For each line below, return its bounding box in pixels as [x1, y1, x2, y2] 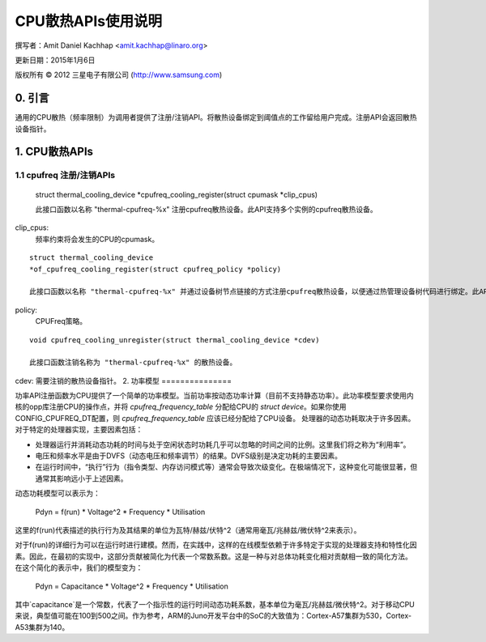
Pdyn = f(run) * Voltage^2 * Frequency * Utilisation [35, 507, 206, 517]
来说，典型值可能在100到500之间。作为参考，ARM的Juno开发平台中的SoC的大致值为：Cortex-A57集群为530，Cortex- [15, 611, 412, 621]
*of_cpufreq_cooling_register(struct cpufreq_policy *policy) [29, 264, 282, 274]
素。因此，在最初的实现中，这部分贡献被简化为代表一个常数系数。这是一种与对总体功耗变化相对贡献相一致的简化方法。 [15, 551, 412, 561]
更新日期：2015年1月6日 [15, 55, 96, 65]
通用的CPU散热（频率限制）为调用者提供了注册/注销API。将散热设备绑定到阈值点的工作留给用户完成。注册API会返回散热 [15, 113, 417, 122]
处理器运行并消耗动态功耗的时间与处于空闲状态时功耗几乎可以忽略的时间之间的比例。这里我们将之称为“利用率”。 [35, 440, 411, 449]
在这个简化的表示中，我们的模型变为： [15, 563, 143, 572]
